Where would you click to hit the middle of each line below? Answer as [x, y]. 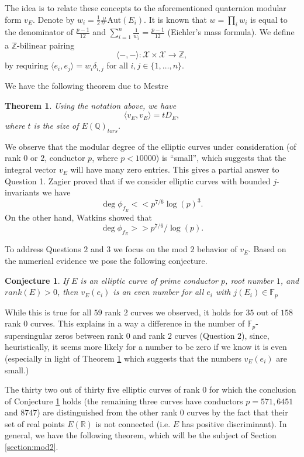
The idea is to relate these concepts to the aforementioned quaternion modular [146, 8]
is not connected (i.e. [133, 423]
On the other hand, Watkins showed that [78, 217]
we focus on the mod [150, 249]
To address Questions [43, 249]
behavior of [217, 249]
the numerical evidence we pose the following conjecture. [106, 261]
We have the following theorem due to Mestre [87, 85]
